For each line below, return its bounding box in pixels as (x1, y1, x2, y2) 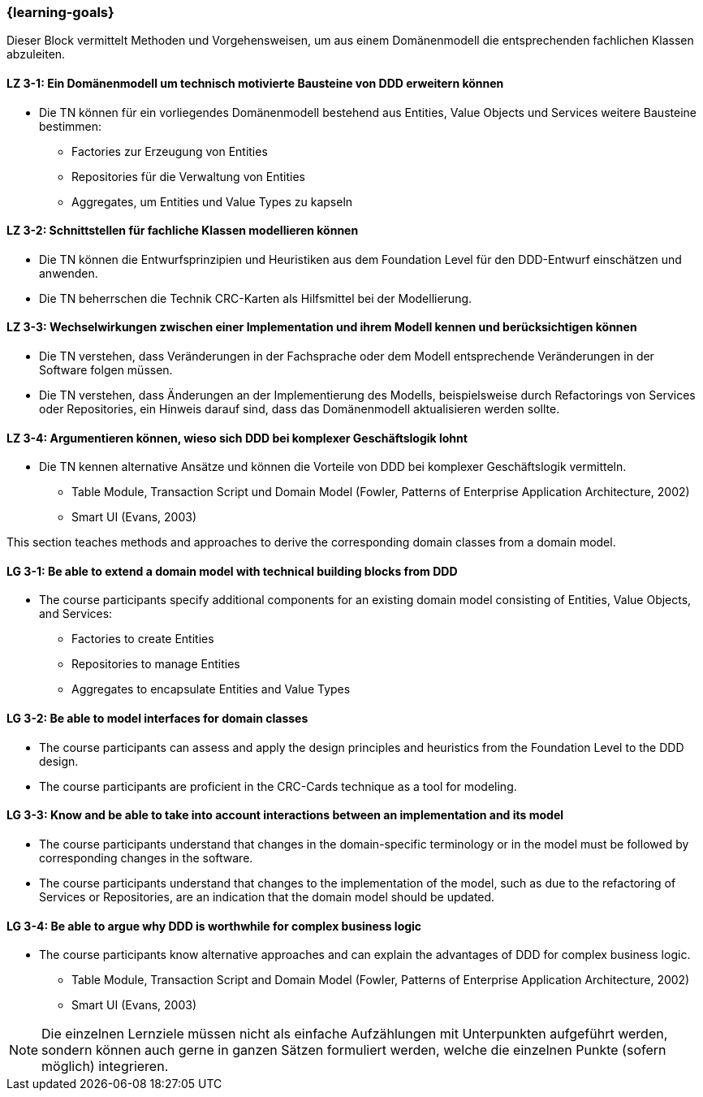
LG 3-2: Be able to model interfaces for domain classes (6, 711, 308, 726)
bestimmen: (39, 119, 102, 133)
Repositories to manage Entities (71, 657, 240, 672)
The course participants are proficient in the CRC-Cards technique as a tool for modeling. (39, 779, 517, 793)
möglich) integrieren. (41, 1058, 169, 1075)
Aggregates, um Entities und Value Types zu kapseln (71, 194, 353, 209)
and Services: (39, 607, 113, 621)
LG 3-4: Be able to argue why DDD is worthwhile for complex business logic (6, 918, 422, 933)
